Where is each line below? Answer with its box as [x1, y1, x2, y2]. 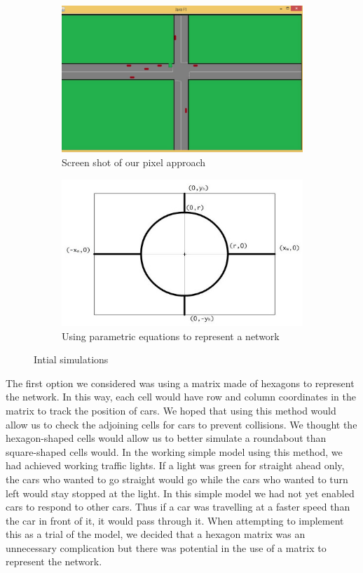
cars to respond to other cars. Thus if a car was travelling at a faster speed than [6, 499, 350, 514]
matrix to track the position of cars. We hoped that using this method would [6, 403, 336, 417]
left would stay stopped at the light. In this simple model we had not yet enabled [6, 485, 355, 500]
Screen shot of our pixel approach [62, 155, 206, 170]
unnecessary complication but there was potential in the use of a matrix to [6, 540, 327, 555]
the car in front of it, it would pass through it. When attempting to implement [6, 513, 344, 527]
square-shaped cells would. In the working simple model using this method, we [6, 444, 343, 459]
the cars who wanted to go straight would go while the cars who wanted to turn [6, 471, 348, 486]
